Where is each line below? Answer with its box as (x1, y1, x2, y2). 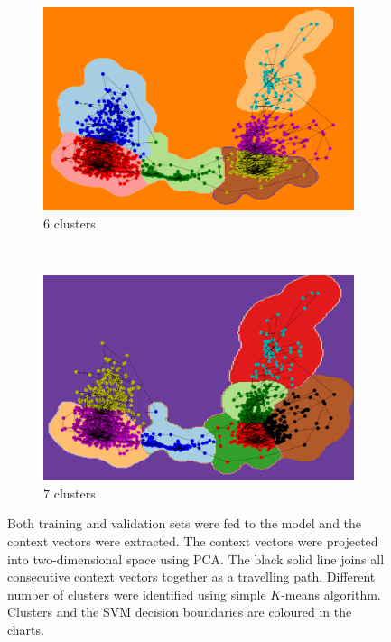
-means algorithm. (281, 584, 381, 603)
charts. (7, 619, 44, 638)
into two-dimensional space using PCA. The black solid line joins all (7, 549, 385, 568)
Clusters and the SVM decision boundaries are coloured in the (7, 602, 352, 621)
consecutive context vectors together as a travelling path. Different (7, 567, 376, 586)
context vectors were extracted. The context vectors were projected (7, 532, 378, 550)
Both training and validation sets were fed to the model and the (7, 514, 362, 533)
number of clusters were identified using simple (7, 584, 266, 603)
